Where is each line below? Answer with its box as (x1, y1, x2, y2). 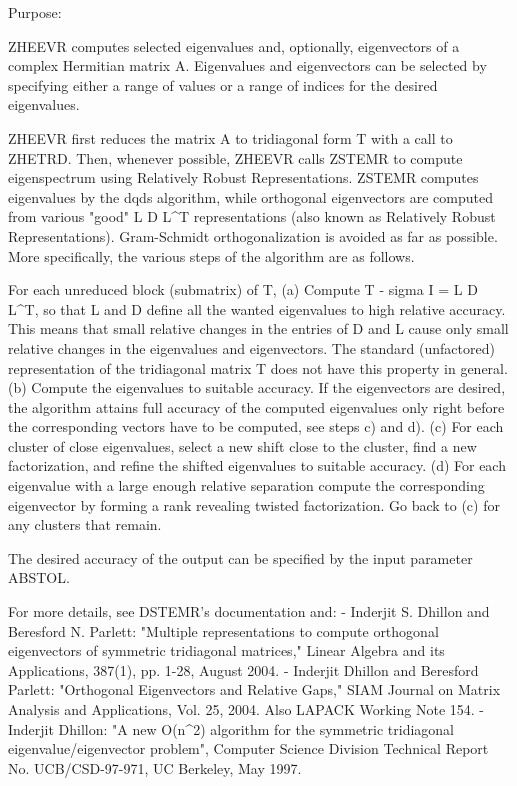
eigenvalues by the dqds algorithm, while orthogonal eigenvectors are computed (8, 186, 493, 207)
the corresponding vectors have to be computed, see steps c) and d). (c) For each (8, 416, 504, 437)
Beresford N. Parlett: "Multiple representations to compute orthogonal (8, 620, 439, 641)
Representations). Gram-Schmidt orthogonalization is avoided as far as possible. (8, 225, 498, 246)
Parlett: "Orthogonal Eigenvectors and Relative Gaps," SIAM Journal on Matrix (8, 679, 501, 700)
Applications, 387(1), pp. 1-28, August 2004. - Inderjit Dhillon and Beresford (8, 659, 479, 680)
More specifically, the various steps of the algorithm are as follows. (8, 245, 415, 266)
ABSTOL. (8, 567, 70, 588)
